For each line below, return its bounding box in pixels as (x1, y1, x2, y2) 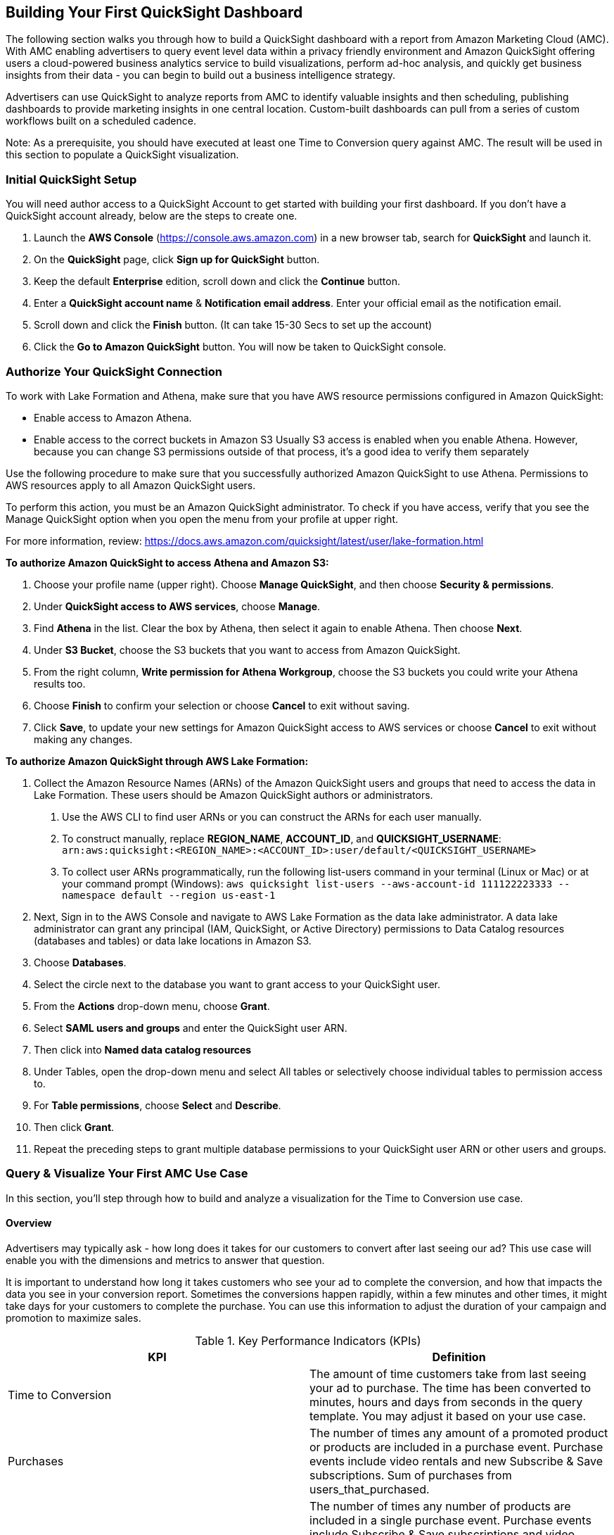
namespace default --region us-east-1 (62, 889, 276, 901)
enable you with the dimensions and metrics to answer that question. (6, 1253, 325, 1266)
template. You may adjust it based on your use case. (309, 1408, 587, 1423)
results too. (34, 677, 86, 690)
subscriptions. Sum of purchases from (309, 1467, 512, 1482)
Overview (6, 1217, 52, 1230)
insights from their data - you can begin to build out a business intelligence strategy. (6, 69, 395, 82)
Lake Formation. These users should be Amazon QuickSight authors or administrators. (34, 788, 433, 801)
